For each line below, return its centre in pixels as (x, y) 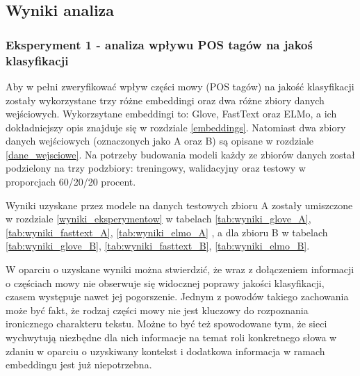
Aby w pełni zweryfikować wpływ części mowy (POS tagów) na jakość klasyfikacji (180, 86)
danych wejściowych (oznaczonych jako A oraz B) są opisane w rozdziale (159, 141)
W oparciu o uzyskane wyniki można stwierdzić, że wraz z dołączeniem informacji (180, 269)
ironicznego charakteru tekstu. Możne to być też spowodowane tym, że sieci (166, 324)
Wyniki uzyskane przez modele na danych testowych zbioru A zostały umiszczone (179, 205)
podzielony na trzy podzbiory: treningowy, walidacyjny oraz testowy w (156, 168)
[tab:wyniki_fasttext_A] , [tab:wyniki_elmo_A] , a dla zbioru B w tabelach (167, 232)
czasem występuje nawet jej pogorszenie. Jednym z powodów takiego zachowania (177, 296)
